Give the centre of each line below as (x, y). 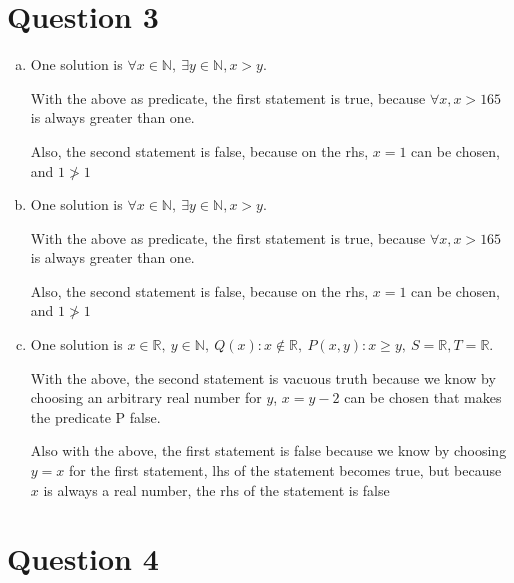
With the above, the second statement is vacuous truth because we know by (263, 377)
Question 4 (83, 558)
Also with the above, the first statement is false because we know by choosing (268, 450)
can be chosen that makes (423, 397)
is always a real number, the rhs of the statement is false (216, 489)
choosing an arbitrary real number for (146, 397)
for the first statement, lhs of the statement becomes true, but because (285, 470)
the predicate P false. (95, 416)
